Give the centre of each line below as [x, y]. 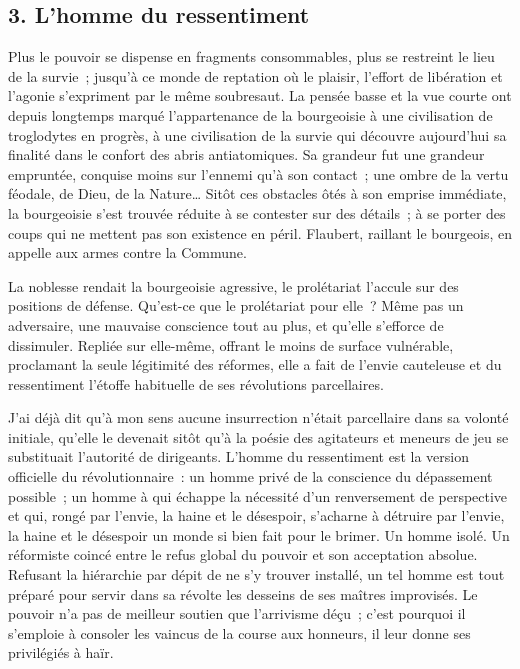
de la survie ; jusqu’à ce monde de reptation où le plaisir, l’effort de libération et [255, 75]
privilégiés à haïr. [61, 652]
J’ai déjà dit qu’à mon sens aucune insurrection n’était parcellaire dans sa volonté [258, 417]
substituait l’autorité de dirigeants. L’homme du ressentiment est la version [238, 456]
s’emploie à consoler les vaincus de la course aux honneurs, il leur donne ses [239, 632]
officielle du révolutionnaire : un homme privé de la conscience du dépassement [250, 476]
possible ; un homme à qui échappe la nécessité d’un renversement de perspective [258, 495]
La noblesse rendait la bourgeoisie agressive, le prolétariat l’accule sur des [233, 285]
